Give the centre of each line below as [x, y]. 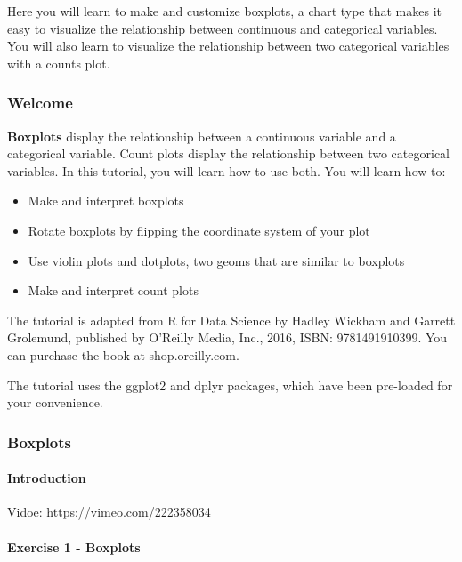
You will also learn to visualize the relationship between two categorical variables [228, 46]
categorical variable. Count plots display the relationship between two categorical [228, 153]
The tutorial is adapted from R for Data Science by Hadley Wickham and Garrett [231, 320]
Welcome [40, 103]
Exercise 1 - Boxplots [74, 546]
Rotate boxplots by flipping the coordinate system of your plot [199, 230]
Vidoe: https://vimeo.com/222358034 [109, 512]
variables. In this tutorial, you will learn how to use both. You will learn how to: [227, 170]
